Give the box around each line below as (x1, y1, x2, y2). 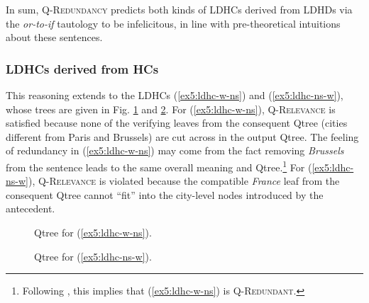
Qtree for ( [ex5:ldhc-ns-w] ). (34, 248, 152, 263)
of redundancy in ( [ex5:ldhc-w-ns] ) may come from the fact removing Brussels (6, 143, 344, 158)
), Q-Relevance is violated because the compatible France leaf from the (28, 173, 340, 188)
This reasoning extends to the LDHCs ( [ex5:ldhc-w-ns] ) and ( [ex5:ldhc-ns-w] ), (6, 88, 343, 102)
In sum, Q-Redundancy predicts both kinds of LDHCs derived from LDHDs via (6, 2, 353, 16)
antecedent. (6, 201, 55, 216)
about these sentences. (6, 30, 103, 45)
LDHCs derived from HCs (6, 59, 159, 77)
